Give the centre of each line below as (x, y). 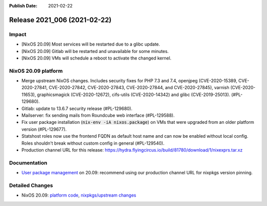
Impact (18, 34)
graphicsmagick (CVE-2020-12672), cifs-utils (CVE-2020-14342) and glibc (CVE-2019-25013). (134, 95)
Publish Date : (23, 6)
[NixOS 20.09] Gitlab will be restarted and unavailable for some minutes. (95, 51)
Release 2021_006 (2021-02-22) (60, 20)
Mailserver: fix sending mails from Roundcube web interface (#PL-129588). (98, 115)
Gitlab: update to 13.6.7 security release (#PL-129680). (77, 108)
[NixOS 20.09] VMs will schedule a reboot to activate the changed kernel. (96, 58)
